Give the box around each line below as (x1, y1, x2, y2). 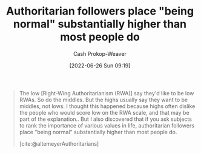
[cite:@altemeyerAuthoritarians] (19, 140, 99, 147)
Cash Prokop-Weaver (73, 50, 127, 57)
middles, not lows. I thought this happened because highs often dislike (19, 102, 196, 110)
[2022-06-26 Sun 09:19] (69, 62, 131, 69)
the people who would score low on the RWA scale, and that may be (19, 109, 190, 116)
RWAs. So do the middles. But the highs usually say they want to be (19, 96, 188, 103)
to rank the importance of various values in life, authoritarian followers (19, 121, 195, 129)
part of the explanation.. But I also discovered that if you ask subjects (19, 115, 192, 123)
